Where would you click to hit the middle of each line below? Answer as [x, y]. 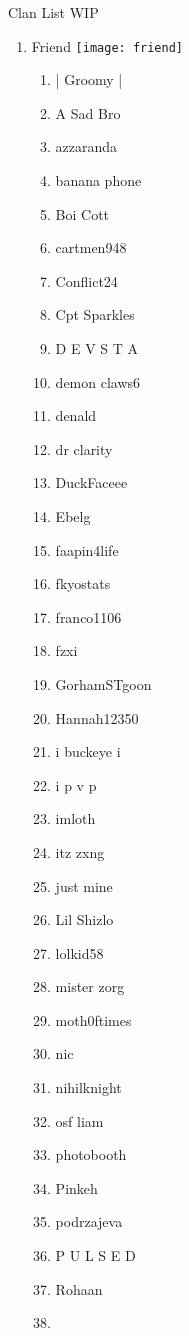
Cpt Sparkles [95, 314]
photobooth [91, 1154]
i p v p [76, 784]
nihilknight [88, 1087]
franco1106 [88, 616]
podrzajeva [89, 1221]
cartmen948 [91, 247]
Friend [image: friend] [107, 45]
